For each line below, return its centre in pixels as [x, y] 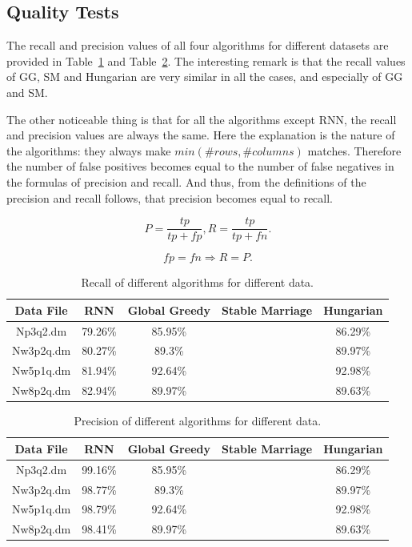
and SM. [27, 92]
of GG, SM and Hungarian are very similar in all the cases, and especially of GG [205, 76]
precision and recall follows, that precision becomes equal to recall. [170, 197]
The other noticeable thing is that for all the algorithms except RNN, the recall [202, 119]
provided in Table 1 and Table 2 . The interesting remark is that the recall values [206, 60]
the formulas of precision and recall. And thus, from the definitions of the [186, 181]
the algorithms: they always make [89, 150]
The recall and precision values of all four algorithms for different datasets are [198, 45]
